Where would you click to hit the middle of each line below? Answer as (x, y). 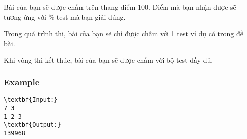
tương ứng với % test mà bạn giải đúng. (65, 17)
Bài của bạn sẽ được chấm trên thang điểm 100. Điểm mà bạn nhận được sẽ (120, 7)
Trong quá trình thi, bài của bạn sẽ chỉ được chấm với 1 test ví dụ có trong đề (123, 34)
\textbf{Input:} (31, 100)
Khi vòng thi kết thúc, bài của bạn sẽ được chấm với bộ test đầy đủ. (109, 60)
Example (22, 82)
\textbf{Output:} (33, 125)
